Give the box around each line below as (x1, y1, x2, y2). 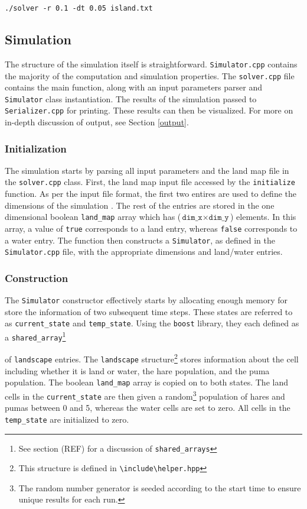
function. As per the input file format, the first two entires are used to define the (5, 187, 297, 200)
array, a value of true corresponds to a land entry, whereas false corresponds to (5, 222, 298, 234)
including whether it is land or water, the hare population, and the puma (5, 364, 270, 377)
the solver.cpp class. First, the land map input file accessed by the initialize (5, 176, 295, 188)
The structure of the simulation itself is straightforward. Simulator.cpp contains (5, 57, 298, 70)
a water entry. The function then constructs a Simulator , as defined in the (5, 234, 275, 246)
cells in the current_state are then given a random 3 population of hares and (5, 388, 285, 402)
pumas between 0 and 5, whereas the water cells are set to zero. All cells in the (5, 401, 290, 414)
